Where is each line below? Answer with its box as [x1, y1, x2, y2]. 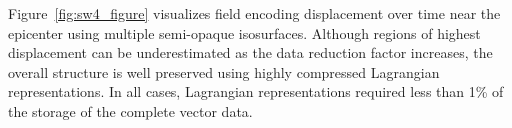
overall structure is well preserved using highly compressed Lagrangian [8, 61, 440, 82]
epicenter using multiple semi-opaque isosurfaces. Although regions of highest [8, 22, 481, 43]
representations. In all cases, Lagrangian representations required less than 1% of [8, 81, 504, 102]
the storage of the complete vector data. [8, 100, 253, 121]
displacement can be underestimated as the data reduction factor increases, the [8, 42, 493, 63]
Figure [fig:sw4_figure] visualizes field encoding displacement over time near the [8, 3, 501, 23]
